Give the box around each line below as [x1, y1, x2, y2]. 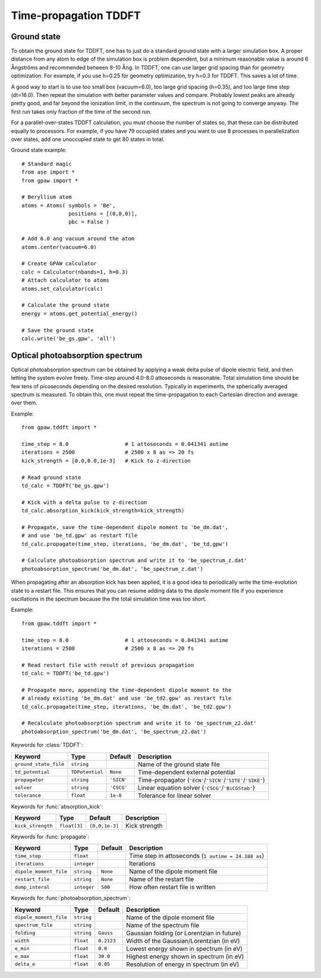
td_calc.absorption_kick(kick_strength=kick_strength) [21, 507, 185, 514]
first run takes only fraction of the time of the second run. [11, 108, 152, 115]
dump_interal [14, 883, 50, 890]
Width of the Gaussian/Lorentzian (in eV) [125, 936, 240, 945]
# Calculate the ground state [21, 302, 110, 309]
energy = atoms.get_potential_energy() [21, 310, 138, 317]
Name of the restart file [128, 875, 194, 883]
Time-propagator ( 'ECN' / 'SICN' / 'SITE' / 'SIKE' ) [137, 776, 266, 784]
